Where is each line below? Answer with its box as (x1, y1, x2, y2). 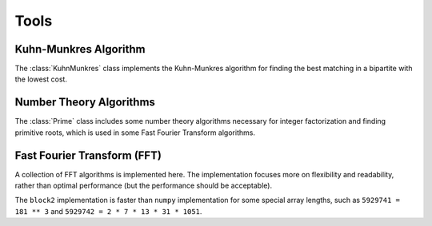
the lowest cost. (14, 74, 68, 84)
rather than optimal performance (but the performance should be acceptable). (14, 180, 272, 191)
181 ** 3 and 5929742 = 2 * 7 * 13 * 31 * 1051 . (14, 206, 202, 216)
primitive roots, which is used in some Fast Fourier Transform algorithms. (14, 128, 256, 137)
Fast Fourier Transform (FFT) (14, 149, 162, 162)
